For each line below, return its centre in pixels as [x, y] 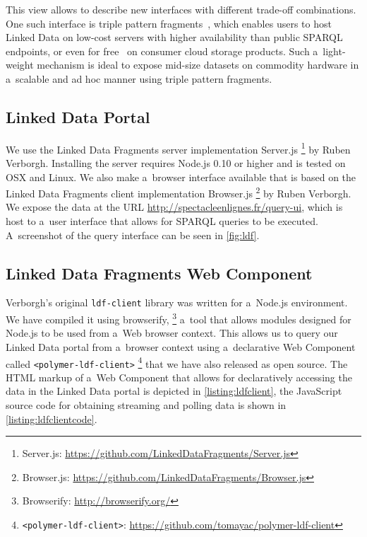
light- [334, 51]
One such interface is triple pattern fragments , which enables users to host [169, 23]
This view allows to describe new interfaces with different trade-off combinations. [181, 9]
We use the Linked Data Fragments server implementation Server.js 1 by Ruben [178, 148]
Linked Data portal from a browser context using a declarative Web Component [181, 346]
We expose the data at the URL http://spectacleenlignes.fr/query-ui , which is [174, 207]
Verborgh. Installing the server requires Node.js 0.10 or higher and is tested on [176, 163]
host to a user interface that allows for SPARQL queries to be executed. [162, 221]
